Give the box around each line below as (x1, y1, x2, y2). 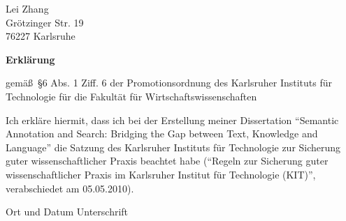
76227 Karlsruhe (6, 29, 75, 43)
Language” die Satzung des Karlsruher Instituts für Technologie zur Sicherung (6, 139, 341, 154)
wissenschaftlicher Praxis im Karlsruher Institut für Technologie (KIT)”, (6, 167, 316, 181)
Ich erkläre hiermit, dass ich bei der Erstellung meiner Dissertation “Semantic (6, 112, 339, 127)
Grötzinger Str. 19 (6, 15, 84, 29)
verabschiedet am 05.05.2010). (6, 181, 134, 195)
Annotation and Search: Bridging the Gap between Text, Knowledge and (6, 126, 318, 141)
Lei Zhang (6, 1, 49, 15)
